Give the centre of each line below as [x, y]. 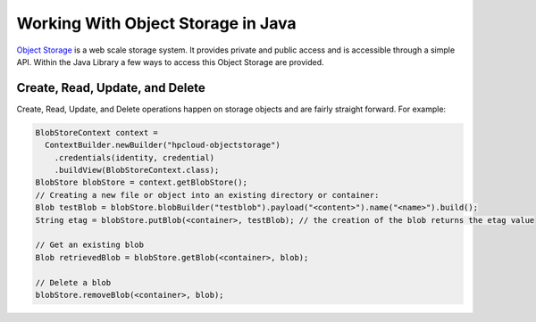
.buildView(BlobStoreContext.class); [137, 170]
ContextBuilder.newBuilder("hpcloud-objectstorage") [163, 145]
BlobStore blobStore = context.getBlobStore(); [141, 182]
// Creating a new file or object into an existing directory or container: [207, 195]
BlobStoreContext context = [96, 132]
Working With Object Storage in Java [156, 23]
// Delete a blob [73, 282]
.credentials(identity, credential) [134, 157]
